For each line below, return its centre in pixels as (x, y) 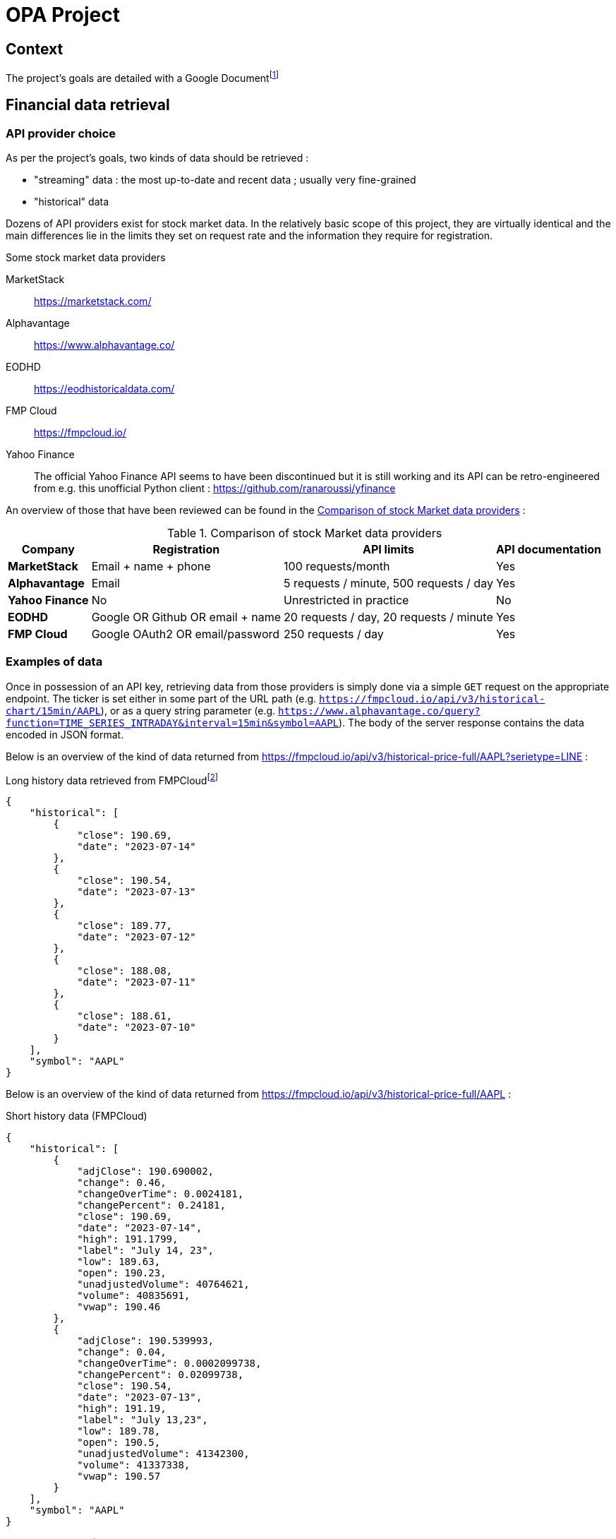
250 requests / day (334, 634)
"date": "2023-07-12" (137, 937)
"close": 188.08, (125, 971)
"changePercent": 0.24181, (151, 1205)
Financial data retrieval (88, 105)
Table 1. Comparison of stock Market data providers (304, 533)
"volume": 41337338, (134, 1465)
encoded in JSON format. (65, 734)
